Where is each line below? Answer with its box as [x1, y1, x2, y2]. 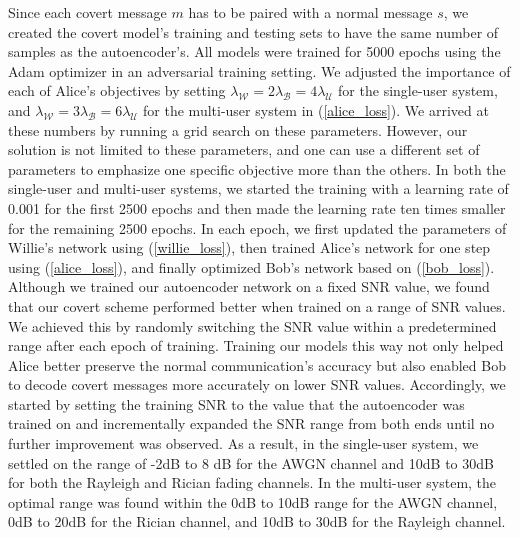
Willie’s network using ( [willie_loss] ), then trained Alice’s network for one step [8, 237, 491, 258]
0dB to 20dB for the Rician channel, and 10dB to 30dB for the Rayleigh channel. [8, 511, 506, 532]
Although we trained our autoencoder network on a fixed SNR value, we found [8, 276, 490, 297]
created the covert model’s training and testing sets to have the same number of [8, 21, 499, 42]
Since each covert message [8, 2, 167, 22]
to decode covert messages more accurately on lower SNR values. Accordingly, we [8, 374, 506, 395]
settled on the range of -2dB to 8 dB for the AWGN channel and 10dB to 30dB [8, 452, 494, 473]
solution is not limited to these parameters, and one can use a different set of [8, 139, 480, 160]
